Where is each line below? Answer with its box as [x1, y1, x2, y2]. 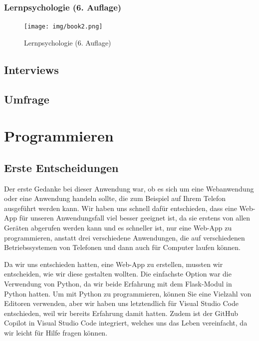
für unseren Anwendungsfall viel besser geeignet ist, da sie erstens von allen [19, 212, 251, 223]
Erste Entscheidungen [4, 159, 119, 175]
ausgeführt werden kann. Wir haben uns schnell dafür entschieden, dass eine [4, 202, 237, 213]
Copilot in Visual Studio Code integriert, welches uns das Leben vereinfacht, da [4, 317, 248, 328]
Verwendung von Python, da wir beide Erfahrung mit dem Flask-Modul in [4, 278, 232, 288]
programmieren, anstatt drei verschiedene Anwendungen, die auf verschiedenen [4, 232, 245, 242]
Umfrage [4, 91, 49, 106]
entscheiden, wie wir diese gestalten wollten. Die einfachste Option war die [4, 268, 232, 279]
